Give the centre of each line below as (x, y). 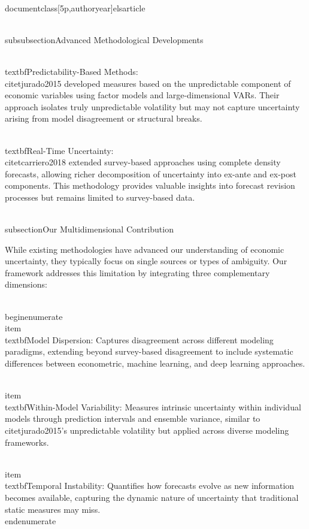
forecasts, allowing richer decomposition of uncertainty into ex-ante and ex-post (151, 173)
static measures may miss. (53, 509)
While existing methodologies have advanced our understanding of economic (145, 249)
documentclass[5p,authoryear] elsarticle (75, 7)
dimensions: (26, 284)
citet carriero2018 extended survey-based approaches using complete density (143, 162)
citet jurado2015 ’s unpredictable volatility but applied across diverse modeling (147, 430)
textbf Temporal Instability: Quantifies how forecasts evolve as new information (150, 486)
